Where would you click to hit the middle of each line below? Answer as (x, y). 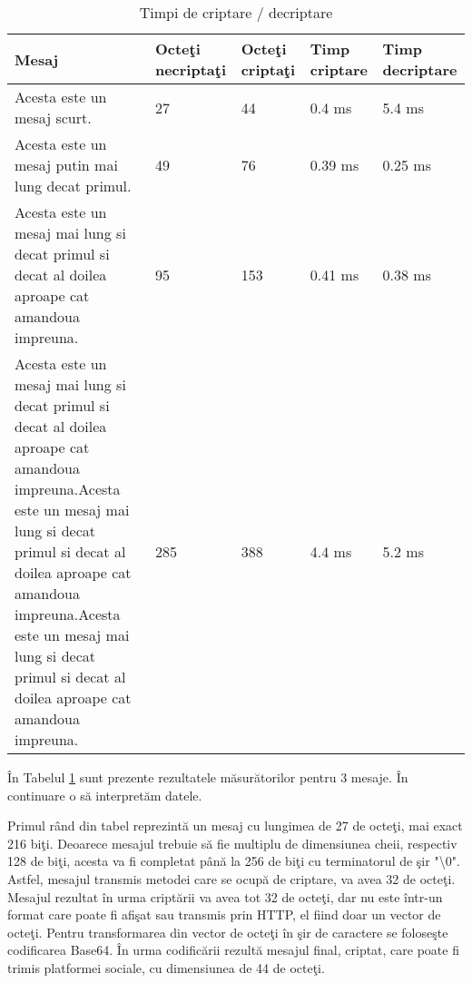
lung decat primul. (73, 186)
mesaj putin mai (66, 165)
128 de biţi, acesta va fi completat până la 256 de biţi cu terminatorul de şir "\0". (234, 861)
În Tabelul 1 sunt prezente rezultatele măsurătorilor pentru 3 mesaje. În (208, 777)
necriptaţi (191, 69)
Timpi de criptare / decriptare (236, 12)
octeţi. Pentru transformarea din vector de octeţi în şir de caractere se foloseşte (228, 932)
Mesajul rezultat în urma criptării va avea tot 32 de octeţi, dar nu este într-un (225, 896)
